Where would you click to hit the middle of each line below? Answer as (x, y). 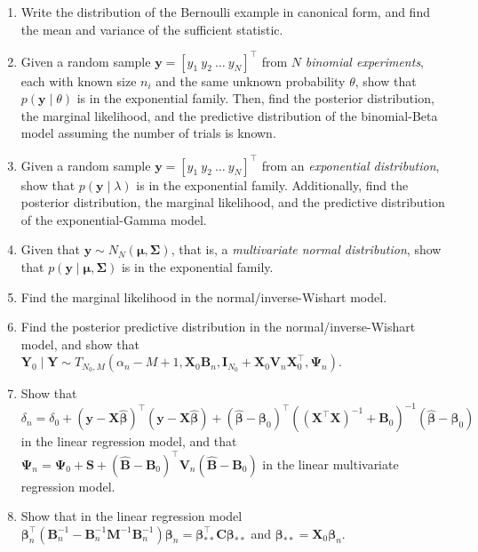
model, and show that (80, 344)
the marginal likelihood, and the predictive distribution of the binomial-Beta (229, 115)
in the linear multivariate (331, 464)
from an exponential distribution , (351, 165)
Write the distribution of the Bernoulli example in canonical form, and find (225, 12)
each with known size (79, 80)
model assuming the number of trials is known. (148, 133)
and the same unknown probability (251, 80)
